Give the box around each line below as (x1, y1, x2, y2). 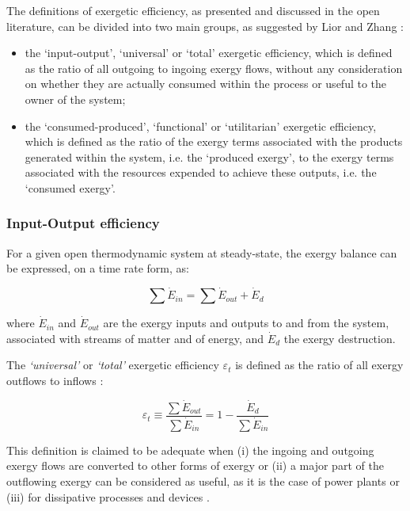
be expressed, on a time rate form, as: (6, 260, 189, 276)
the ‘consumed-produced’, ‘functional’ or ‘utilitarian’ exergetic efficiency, (25, 117, 377, 134)
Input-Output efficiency (6, 213, 160, 233)
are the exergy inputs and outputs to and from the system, (103, 315, 389, 331)
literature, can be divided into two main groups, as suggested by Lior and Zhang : (6, 17, 404, 34)
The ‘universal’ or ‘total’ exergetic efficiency (6, 357, 219, 373)
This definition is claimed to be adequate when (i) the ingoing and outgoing (6, 441, 374, 458)
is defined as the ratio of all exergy (235, 357, 404, 373)
